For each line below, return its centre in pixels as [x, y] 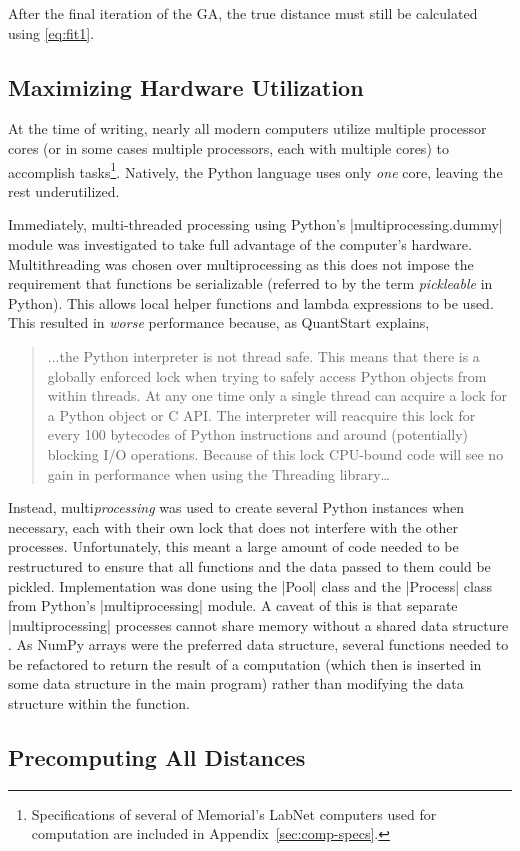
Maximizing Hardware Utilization [186, 86]
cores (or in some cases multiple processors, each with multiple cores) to [228, 147]
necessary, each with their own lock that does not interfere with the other [233, 526]
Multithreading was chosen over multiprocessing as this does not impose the [241, 263]
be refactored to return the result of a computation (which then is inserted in [245, 663]
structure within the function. [99, 703]
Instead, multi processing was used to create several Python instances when [236, 507]
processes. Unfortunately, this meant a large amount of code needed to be [233, 546]
